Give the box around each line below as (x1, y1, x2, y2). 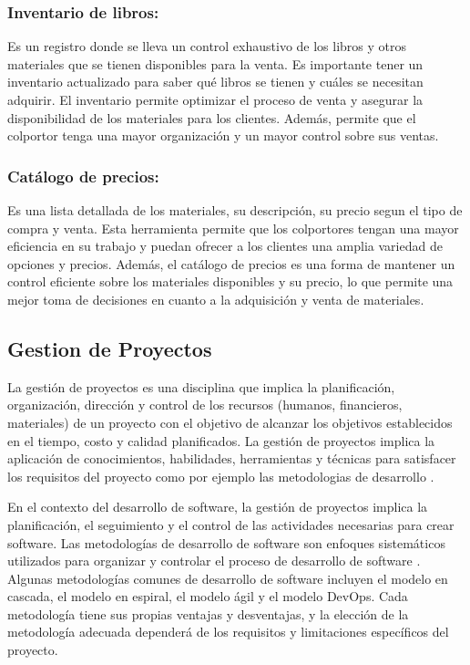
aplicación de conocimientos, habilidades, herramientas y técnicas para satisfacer (7, 449, 456, 468)
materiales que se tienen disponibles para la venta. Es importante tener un (7, 54, 424, 73)
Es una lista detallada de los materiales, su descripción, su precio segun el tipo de (7, 201, 463, 219)
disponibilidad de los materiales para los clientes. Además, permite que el (7, 108, 416, 127)
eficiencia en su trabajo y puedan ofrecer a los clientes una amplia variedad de (7, 236, 443, 255)
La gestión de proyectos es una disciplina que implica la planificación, (7, 377, 395, 396)
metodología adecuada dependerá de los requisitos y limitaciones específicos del (7, 622, 449, 641)
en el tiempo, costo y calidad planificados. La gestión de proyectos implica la (7, 431, 435, 450)
